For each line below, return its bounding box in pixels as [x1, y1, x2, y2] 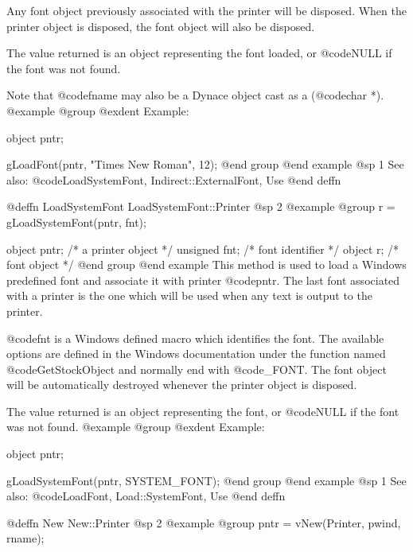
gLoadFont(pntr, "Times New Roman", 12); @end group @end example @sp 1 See [6, 156, 404, 173]
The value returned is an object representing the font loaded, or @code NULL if [6, 45, 392, 61]
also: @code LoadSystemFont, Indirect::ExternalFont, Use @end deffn [6, 171, 341, 188]
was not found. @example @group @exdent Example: [6, 418, 265, 435]
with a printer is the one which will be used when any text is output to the [6, 287, 372, 304]
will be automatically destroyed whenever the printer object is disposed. [6, 376, 357, 393]
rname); [6, 530, 45, 546]
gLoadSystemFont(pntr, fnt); [6, 213, 146, 230]
